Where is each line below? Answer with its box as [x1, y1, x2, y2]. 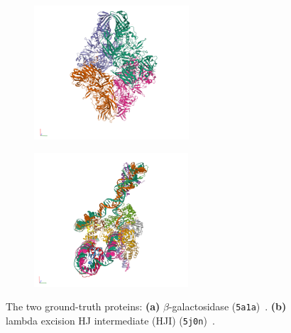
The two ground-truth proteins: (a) [6, 299, 160, 314]
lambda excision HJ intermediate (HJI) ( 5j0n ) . [6, 312, 215, 327]
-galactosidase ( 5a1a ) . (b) [168, 299, 287, 314]
